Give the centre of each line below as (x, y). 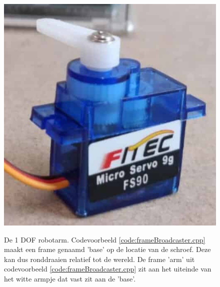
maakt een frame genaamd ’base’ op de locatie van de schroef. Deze (107, 249)
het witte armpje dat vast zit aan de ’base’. (70, 278)
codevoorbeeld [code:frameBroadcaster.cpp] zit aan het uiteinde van (108, 269)
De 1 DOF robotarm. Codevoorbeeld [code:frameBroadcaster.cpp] (105, 239)
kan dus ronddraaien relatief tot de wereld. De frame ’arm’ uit (99, 259)
